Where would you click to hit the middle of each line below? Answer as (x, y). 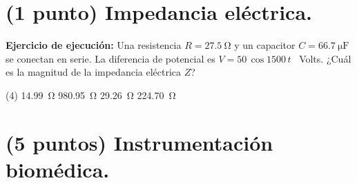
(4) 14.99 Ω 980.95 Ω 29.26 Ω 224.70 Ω (91, 95)
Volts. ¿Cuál (325, 58)
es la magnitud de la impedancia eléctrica (94, 72)
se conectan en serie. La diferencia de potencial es (110, 58)
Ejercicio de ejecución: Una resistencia (94, 45)
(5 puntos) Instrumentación (139, 142)
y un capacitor (265, 45)
